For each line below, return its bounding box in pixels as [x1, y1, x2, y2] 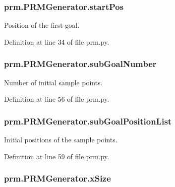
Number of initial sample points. [4, 77, 103, 87]
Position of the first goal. [4, 20, 80, 30]
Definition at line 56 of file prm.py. [4, 94, 110, 104]
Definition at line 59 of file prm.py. [4, 151, 110, 161]
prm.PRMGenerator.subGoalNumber [4, 58, 157, 70]
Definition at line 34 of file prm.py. [4, 36, 110, 47]
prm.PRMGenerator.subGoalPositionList [4, 115, 172, 127]
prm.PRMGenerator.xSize [4, 172, 111, 185]
